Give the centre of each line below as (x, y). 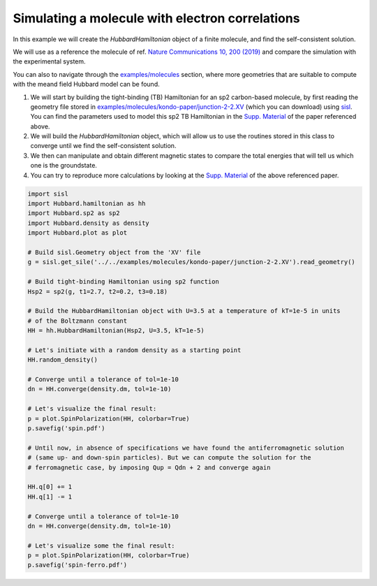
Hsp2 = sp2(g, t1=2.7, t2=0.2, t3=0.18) (97, 291)
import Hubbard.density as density (88, 223)
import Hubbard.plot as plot (77, 233)
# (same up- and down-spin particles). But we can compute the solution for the (169, 458)
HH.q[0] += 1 (50, 487)
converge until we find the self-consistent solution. (103, 146)
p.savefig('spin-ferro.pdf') (77, 565)
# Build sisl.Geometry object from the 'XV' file (114, 252)
